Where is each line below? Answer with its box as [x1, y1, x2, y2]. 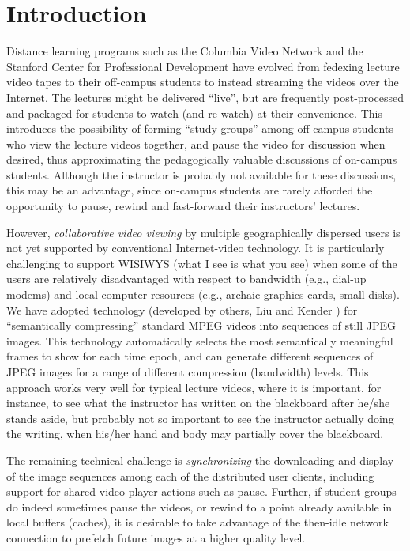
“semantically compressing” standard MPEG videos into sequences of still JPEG [6, 317, 397, 334]
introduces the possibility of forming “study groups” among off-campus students [6, 120, 393, 137]
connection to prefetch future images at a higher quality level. [6, 529, 306, 545]
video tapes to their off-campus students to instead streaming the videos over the [6, 74, 399, 90]
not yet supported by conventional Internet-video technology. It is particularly [6, 240, 385, 256]
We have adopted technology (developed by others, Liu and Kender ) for [6, 301, 358, 318]
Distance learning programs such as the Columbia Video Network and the [6, 43, 363, 59]
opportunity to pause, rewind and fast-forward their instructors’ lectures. [6, 198, 360, 214]
